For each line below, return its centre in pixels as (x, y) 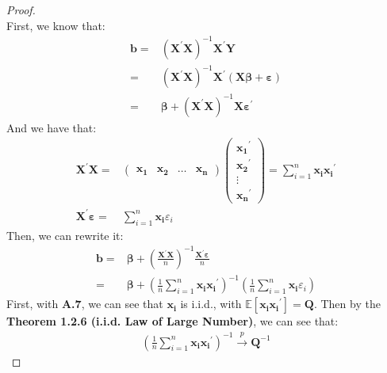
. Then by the (347, 304)
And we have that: (52, 127)
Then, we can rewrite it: (65, 235)
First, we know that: (56, 25)
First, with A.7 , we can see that (85, 304)
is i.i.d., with (211, 304)
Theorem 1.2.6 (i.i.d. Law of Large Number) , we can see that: (172, 321)
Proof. (21, 10)
